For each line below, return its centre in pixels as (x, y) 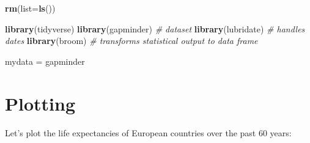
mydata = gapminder (45, 61)
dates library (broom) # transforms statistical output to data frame (131, 41)
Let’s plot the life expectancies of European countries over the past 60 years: (148, 132)
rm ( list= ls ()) (30, 8)
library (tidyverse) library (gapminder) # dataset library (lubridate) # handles (155, 28)
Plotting (40, 103)
